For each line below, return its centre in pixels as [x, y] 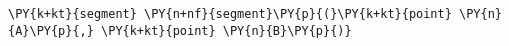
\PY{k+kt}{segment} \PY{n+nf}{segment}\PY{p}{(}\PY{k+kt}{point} [230, 14]
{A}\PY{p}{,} [51, 30]
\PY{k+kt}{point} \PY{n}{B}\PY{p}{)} [226, 30]
